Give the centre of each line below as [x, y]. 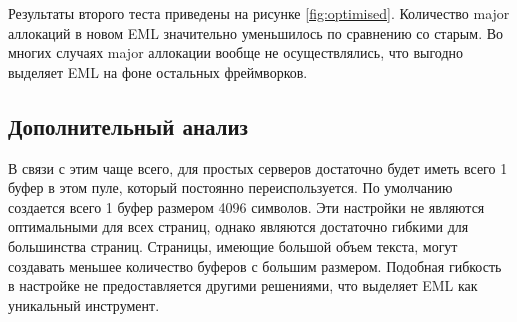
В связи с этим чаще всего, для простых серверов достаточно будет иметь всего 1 [258, 167]
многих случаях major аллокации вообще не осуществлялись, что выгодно [236, 52]
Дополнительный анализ [128, 125]
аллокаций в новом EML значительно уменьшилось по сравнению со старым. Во [256, 32]
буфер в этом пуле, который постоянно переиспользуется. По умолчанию [230, 187]
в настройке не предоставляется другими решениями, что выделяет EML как [243, 285]
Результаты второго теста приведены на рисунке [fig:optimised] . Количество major [259, 13]
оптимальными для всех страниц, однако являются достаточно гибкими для [238, 226]
